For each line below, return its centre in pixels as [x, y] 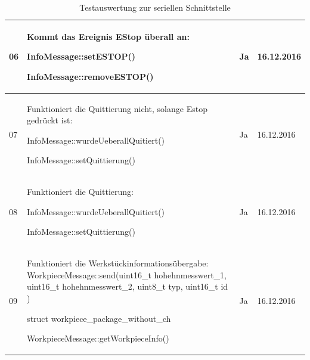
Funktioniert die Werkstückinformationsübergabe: [118, 263]
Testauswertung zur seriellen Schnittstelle [155, 7]
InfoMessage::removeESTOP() [90, 76]
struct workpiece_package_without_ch [99, 318]
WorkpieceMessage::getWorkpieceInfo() [98, 338]
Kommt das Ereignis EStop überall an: [108, 36]
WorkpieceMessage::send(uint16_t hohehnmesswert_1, [127, 274]
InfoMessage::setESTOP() [81, 56]
